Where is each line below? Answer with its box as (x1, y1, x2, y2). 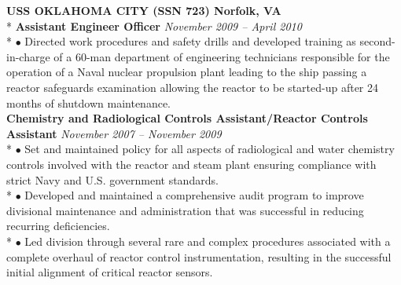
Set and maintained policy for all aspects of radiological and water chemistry (24, 141, 395, 157)
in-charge (6, 48, 50, 64)
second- (359, 33, 395, 49)
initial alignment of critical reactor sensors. (6, 264, 213, 280)
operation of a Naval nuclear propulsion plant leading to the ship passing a (6, 64, 367, 80)
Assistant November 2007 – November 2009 (6, 125, 222, 141)
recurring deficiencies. (6, 217, 110, 234)
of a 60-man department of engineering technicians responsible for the (53, 48, 390, 64)
